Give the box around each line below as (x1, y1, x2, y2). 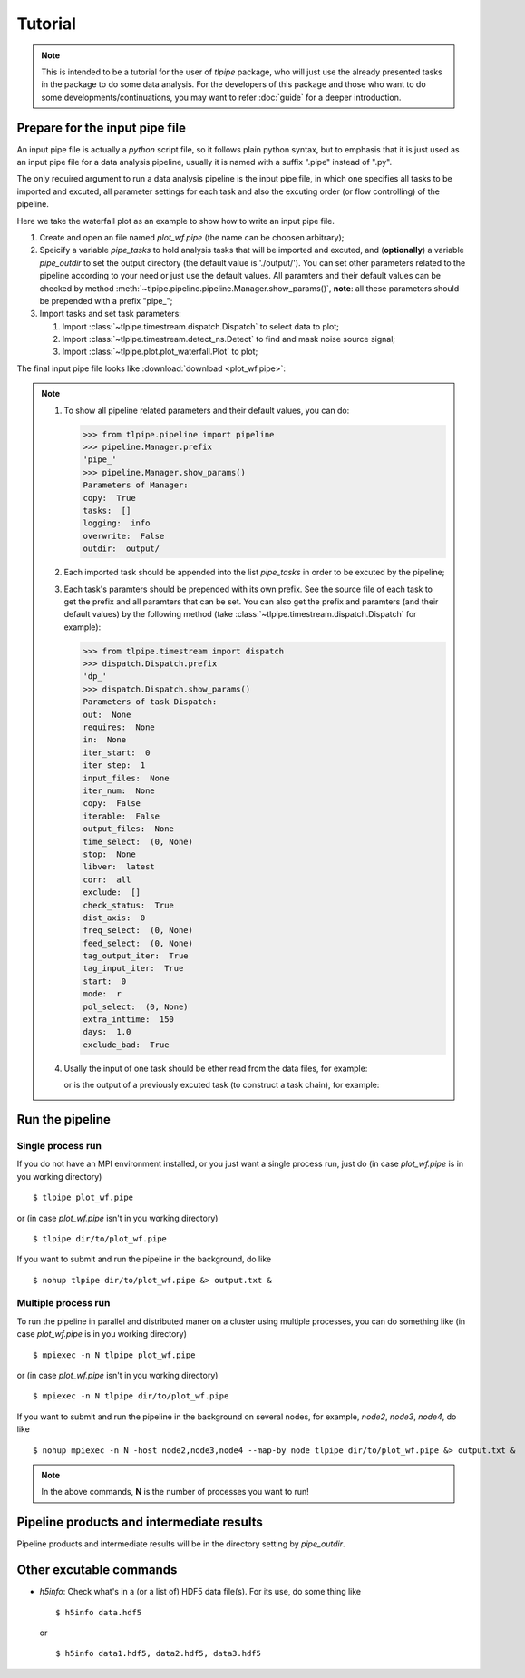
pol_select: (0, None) (83, 1001, 190, 1012)
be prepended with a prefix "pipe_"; (39, 295, 173, 306)
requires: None (83, 722, 156, 732)
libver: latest (83, 862, 156, 872)
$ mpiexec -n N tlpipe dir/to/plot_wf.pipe (33, 1391, 229, 1401)
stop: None (83, 849, 136, 859)
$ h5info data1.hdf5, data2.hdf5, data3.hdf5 (55, 1648, 262, 1659)
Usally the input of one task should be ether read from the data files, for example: (63, 1063, 368, 1074)
